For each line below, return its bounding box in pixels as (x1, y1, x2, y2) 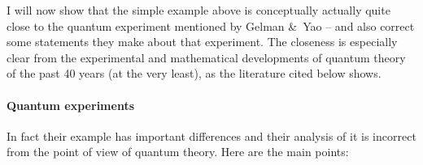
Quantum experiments (7, 96, 134, 113)
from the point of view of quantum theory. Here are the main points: (7, 143, 349, 160)
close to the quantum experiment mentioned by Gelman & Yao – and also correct (7, 17, 415, 34)
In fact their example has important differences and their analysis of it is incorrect (7, 127, 416, 144)
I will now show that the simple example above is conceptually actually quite (7, 2, 390, 18)
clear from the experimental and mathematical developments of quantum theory (7, 49, 406, 66)
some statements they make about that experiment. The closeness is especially (7, 33, 398, 50)
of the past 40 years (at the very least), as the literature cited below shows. (7, 65, 382, 82)
